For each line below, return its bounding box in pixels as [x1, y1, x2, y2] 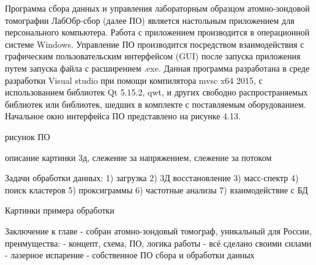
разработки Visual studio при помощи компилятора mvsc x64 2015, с [5, 73, 263, 86]
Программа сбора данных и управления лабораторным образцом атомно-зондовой [5, 2, 310, 14]
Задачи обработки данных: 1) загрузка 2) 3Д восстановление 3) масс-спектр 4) [5, 171, 299, 184]
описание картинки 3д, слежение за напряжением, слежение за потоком [5, 151, 272, 163]
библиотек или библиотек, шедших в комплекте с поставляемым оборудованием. [5, 97, 306, 110]
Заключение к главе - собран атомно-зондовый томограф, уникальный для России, [5, 224, 312, 237]
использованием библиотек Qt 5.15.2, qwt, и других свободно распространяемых [5, 86, 308, 99]
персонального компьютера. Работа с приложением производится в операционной [5, 26, 310, 39]
